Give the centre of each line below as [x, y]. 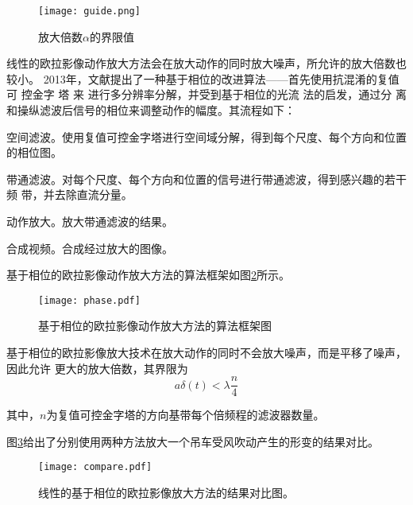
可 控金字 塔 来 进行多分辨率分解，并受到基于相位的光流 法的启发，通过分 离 [206, 94]
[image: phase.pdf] [89, 300]
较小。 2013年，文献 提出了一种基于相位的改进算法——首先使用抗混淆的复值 [203, 78]
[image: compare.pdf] [95, 467]
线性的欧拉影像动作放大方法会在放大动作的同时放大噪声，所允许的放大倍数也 [206, 63]
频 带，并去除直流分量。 [69, 194]
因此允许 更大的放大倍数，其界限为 [97, 368]
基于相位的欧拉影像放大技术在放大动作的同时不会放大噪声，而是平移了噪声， [206, 353]
